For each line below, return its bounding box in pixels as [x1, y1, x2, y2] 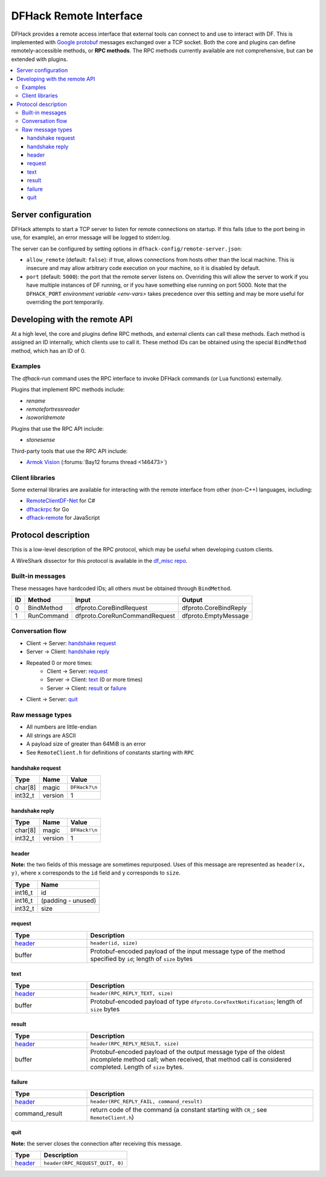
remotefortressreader [26, 405, 80, 413]
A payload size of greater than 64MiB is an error [26, 740, 146, 747]
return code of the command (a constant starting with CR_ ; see [90, 1105, 267, 1113]
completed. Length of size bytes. [90, 1063, 184, 1071]
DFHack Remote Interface [11, 9, 143, 22]
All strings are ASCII [26, 732, 76, 739]
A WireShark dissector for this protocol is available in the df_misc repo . [11, 557, 188, 564]
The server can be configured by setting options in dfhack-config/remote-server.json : [11, 245, 243, 252]
